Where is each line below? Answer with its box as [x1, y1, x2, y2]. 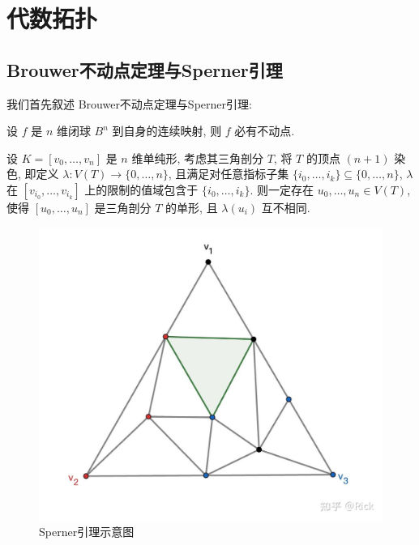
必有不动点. [234, 122, 295, 139]
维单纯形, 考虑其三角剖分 [131, 149, 263, 166]
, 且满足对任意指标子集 [168, 165, 289, 182]
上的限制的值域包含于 [84, 181, 199, 198]
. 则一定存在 [250, 181, 314, 198]
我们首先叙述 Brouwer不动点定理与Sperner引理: [6, 95, 252, 112]
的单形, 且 [165, 198, 218, 215]
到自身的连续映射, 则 [112, 122, 222, 139]
